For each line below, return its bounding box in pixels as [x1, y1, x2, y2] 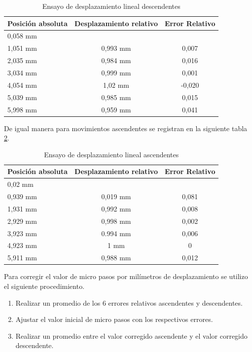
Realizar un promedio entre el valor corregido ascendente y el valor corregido [15, 330, 248, 341]
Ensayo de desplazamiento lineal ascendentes [44, 149, 179, 159]
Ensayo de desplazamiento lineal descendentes [42, 1, 180, 11]
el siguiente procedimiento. [4, 281, 85, 291]
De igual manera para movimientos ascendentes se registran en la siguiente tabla [4, 123, 248, 133]
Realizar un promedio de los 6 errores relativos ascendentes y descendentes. [15, 297, 243, 308]
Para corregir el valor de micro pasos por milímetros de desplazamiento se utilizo [4, 271, 248, 282]
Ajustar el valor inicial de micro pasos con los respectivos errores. [15, 314, 213, 324]
